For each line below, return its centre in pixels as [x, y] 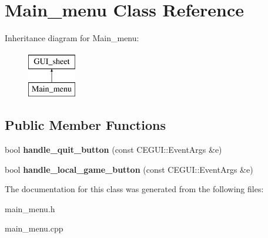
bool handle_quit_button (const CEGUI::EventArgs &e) [113, 150]
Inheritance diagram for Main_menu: [72, 38]
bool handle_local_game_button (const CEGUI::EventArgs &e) [129, 169]
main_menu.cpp [34, 228]
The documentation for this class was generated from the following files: [134, 189]
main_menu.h [30, 208]
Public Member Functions [85, 125]
